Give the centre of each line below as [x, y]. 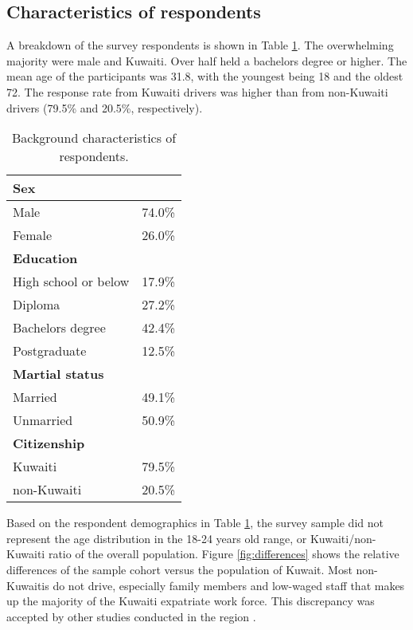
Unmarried [43, 420]
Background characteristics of [94, 138]
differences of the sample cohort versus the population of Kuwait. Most [179, 569]
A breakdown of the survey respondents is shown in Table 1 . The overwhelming [200, 45]
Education [45, 258]
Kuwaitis [28, 585]
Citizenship [49, 443]
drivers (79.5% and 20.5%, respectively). [105, 107]
